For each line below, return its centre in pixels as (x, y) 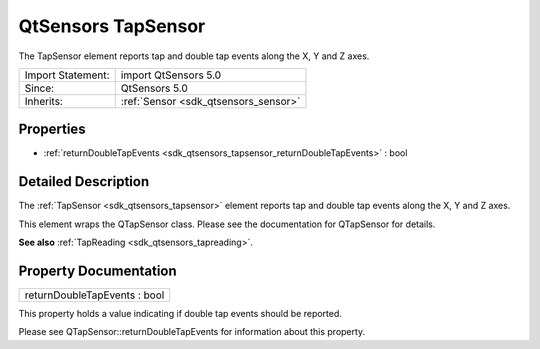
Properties (52, 129)
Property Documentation (97, 270)
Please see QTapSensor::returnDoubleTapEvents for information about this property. (192, 332)
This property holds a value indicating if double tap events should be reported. (180, 314)
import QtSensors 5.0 (171, 75)
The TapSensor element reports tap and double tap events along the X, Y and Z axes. (194, 56)
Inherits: (44, 101)
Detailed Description (84, 181)
